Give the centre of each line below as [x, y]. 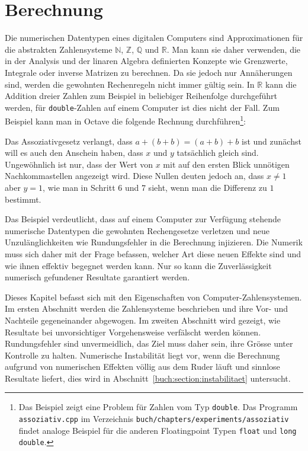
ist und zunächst [272, 141]
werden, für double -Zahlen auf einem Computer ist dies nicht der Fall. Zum [142, 107]
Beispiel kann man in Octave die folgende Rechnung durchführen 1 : [125, 120]
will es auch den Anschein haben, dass [74, 153]
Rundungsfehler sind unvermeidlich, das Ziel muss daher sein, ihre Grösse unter [149, 343]
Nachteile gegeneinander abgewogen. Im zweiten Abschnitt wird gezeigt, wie [143, 320]
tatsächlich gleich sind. [218, 153]
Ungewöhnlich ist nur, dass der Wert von [79, 164]
